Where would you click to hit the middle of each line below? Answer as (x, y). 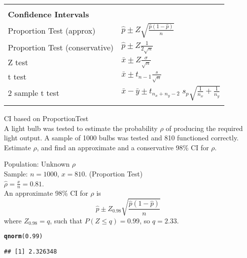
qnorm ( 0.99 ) (23, 236)
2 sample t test (34, 93)
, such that (66, 220)
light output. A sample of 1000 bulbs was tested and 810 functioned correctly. (122, 138)
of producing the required (204, 128)
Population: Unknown (37, 164)
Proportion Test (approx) (52, 30)
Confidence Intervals (49, 14)
